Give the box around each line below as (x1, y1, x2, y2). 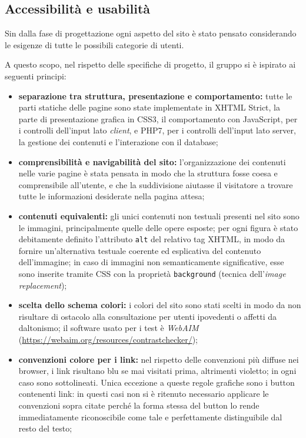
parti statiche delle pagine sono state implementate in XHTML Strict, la (18, 101, 281, 113)
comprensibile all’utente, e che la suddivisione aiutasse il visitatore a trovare (18, 178, 293, 190)
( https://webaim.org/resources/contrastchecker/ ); (18, 333, 198, 345)
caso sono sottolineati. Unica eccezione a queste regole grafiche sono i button (18, 376, 295, 388)
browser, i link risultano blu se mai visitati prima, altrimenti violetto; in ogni (18, 365, 297, 377)
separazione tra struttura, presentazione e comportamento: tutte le (18, 89, 292, 102)
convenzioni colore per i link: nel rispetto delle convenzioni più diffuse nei (18, 353, 299, 365)
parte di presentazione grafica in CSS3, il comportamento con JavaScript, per (18, 112, 298, 125)
